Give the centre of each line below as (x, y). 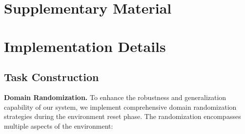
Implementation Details (85, 46)
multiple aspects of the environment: (59, 126)
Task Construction (51, 77)
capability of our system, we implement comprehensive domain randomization (120, 107)
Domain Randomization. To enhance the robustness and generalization (115, 97)
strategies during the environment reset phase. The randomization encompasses (122, 116)
